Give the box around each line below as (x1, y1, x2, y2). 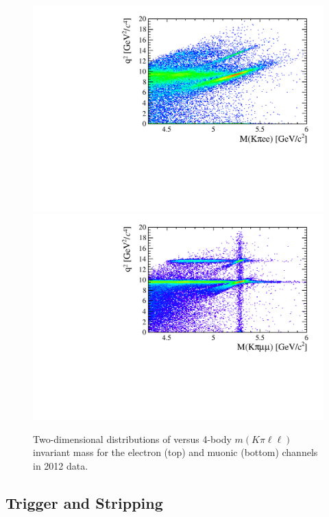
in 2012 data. (33, 458, 88, 472)
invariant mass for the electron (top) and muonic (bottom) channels (33, 445, 318, 459)
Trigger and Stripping (5, 492, 163, 513)
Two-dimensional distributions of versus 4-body (33, 431, 232, 446)
